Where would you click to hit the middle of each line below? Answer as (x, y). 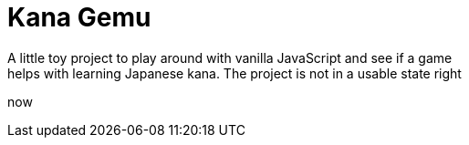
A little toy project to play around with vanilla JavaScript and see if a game (230, 57)
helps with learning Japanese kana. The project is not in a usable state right (234, 73)
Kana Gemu (79, 17)
